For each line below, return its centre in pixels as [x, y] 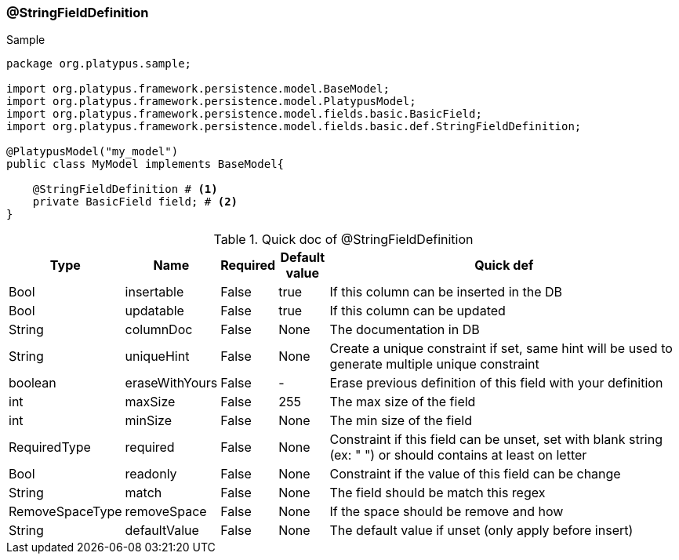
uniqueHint [157, 356]
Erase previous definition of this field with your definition [496, 383]
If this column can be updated [418, 311]
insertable [154, 292]
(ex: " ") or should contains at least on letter [458, 455]
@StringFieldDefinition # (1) [125, 189]
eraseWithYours [171, 383]
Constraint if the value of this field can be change [475, 474]
